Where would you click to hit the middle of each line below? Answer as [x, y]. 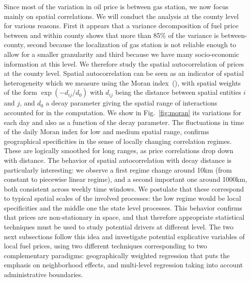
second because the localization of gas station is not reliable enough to [132, 44]
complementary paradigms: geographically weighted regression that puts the [117, 255]
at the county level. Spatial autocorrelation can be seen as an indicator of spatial [124, 73]
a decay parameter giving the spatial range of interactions [132, 103]
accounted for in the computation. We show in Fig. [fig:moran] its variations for [123, 112]
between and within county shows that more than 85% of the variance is [111, 35]
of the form [21, 92]
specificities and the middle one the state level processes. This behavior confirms [123, 207]
